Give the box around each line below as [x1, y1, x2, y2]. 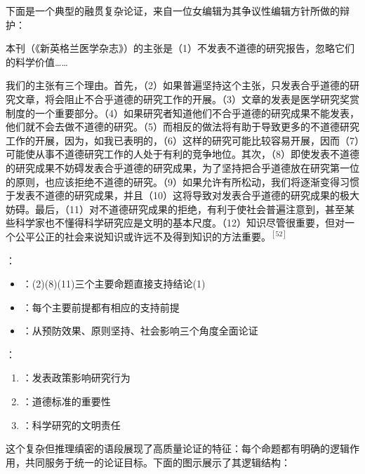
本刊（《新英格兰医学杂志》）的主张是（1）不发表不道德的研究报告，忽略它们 [6, 41, 354, 55]
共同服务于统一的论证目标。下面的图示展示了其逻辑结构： [25, 454, 291, 469]
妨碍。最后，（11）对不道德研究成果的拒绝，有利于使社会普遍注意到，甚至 [6, 201, 345, 216]
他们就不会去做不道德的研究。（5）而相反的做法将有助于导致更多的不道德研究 [6, 119, 359, 134]
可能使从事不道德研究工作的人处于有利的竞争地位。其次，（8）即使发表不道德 [6, 147, 359, 161]
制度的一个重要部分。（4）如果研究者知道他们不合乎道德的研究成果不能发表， [6, 105, 359, 120]
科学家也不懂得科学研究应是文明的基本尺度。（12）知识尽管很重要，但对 [15, 215, 345, 230]
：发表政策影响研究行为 [22, 370, 131, 385]
